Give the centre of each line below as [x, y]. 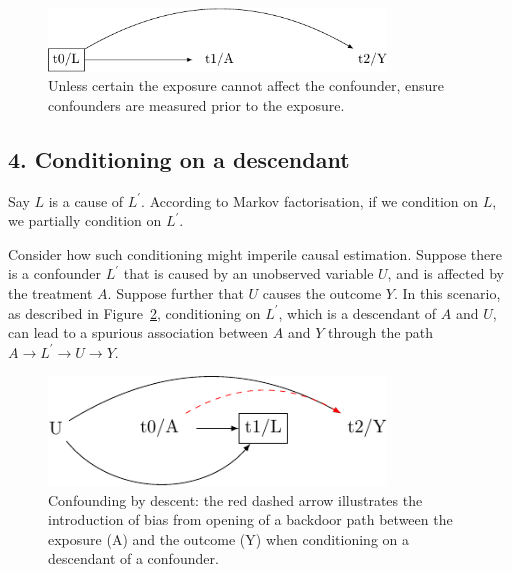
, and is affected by [445, 273]
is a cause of [86, 200]
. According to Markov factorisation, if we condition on [310, 200]
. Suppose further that [175, 292]
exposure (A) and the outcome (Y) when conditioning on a [229, 538]
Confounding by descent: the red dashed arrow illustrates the [235, 499]
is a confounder [55, 273]
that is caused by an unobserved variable [248, 273]
